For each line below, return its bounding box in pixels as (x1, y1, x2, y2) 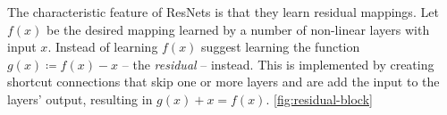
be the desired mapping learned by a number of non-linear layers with (46, 20, 430, 38)
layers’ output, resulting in (7, 89, 153, 108)
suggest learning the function (201, 37, 360, 56)
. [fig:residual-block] (266, 89, 373, 108)
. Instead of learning (47, 37, 158, 56)
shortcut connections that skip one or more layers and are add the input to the (7, 72, 440, 91)
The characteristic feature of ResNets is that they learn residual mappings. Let (7, 3, 439, 21)
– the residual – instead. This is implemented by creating (122, 54, 434, 73)
